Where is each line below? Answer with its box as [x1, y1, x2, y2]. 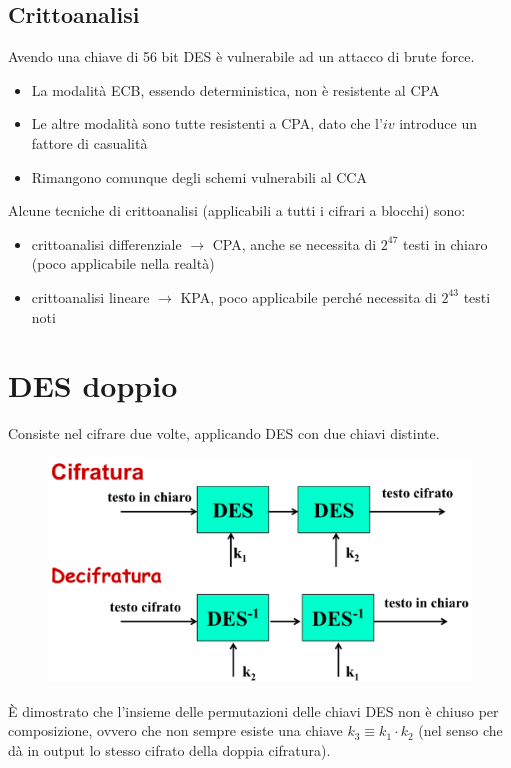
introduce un [399, 113, 478, 134]
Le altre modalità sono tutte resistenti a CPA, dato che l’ [31, 113, 383, 134]
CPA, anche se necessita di [212, 233, 377, 254]
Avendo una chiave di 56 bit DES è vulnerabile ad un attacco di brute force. [8, 46, 475, 67]
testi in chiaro [402, 233, 488, 254]
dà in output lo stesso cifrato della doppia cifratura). [8, 739, 331, 760]
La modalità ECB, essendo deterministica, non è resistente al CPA [31, 79, 440, 100]
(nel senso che [418, 720, 503, 741]
